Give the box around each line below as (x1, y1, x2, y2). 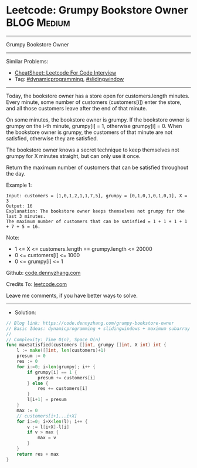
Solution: (14, 309, 36, 316)
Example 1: (6, 181, 32, 188)
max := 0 (16, 408, 38, 413)
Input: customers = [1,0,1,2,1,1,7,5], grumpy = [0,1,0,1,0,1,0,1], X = (6, 193, 188, 198)
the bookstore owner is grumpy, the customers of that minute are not (6, 129, 173, 136)
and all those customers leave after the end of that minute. (6, 105, 148, 112)
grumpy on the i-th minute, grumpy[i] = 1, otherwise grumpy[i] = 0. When (6, 122, 182, 129)
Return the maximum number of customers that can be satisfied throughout (6, 164, 189, 171)
